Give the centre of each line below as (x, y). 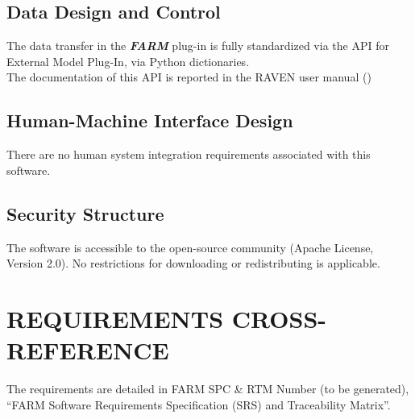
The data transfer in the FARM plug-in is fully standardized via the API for (198, 46)
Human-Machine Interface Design (150, 120)
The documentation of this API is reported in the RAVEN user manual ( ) (189, 77)
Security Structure (85, 213)
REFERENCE (88, 350)
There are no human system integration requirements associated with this (189, 154)
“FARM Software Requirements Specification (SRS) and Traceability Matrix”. (199, 404)
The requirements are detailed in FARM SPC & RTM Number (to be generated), (208, 389)
